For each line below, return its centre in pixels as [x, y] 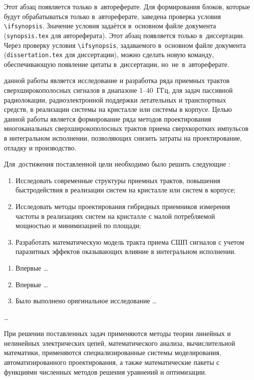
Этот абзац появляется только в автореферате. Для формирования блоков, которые [127, 6]
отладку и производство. [40, 147]
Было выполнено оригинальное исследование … [86, 301]
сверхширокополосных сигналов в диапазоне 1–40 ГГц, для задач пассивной [118, 90]
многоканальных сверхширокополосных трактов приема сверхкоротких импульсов [126, 128]
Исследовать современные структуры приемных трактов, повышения [118, 180]
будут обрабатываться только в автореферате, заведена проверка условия [113, 16]
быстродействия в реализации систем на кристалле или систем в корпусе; [126, 190]
